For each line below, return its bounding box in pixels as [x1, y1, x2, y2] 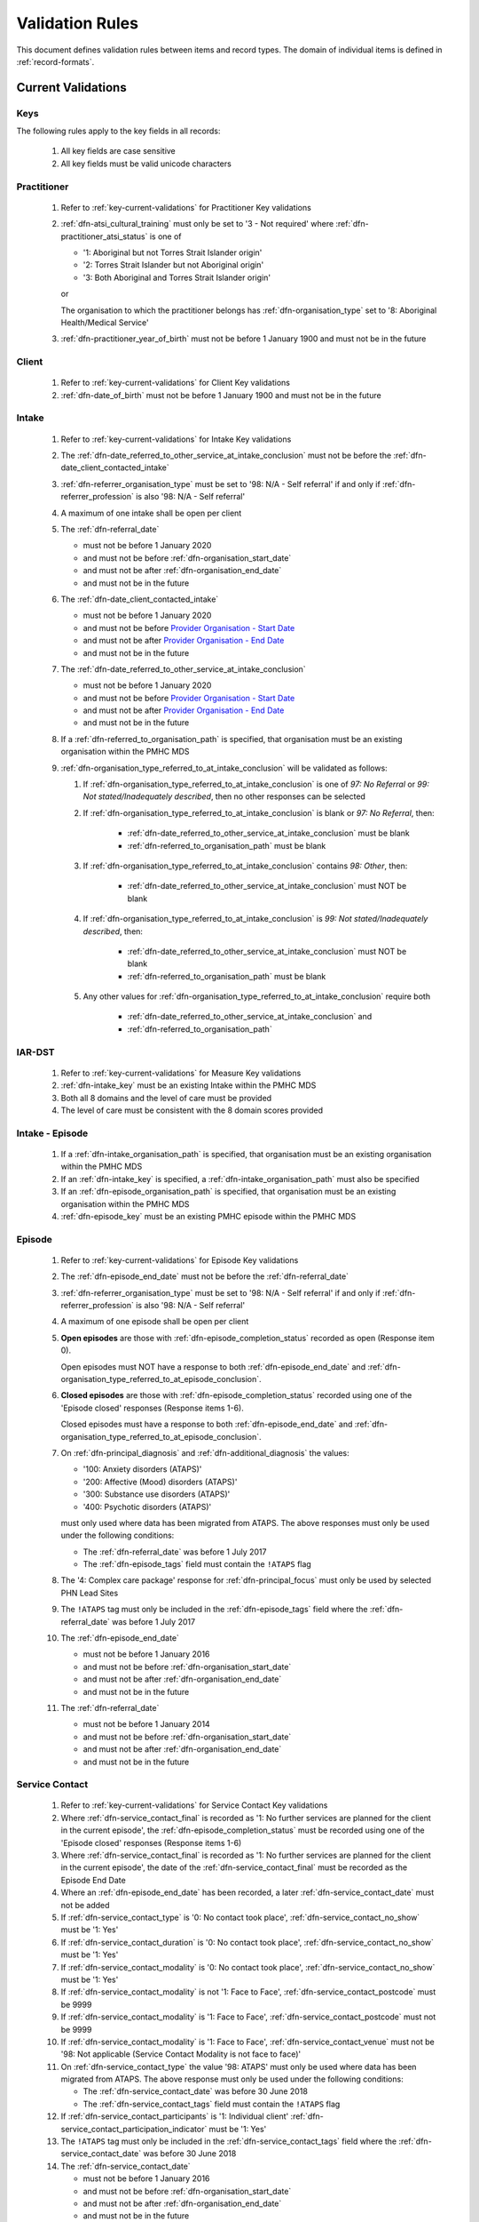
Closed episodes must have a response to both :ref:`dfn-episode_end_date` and [60, 1419, 353, 1430]
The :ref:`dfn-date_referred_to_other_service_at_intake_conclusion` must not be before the [60, 450, 392, 461]
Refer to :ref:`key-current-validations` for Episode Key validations [60, 1254, 299, 1266]
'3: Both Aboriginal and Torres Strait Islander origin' [82, 272, 271, 283]
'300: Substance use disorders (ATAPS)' [82, 1489, 231, 1499]
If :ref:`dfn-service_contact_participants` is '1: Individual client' [60, 2111, 289, 2122]
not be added [60, 1899, 110, 1910]
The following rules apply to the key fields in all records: [16, 125, 221, 137]
